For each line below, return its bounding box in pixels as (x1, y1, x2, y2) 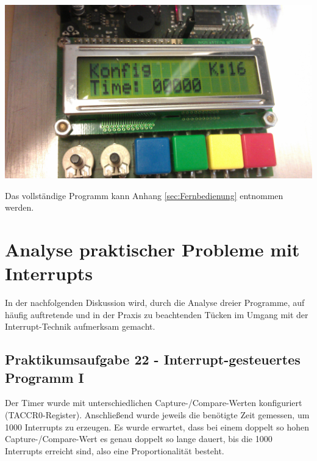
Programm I (5, 368, 84, 387)
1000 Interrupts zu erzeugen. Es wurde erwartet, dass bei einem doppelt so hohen (5, 420, 309, 433)
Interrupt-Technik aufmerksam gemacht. (5, 320, 155, 333)
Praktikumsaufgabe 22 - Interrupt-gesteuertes (5, 350, 301, 369)
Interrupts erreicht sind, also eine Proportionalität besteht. (5, 444, 224, 457)
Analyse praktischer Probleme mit (5, 236, 300, 261)
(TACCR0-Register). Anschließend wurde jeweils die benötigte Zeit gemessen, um (5, 408, 310, 421)
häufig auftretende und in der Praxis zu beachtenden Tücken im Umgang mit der (5, 308, 308, 321)
